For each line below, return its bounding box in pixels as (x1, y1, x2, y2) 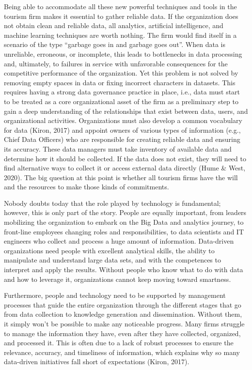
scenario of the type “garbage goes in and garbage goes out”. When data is (4, 39, 225, 49)
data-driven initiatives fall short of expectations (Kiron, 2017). (4, 356, 189, 367)
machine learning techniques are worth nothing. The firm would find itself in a (4, 30, 237, 40)
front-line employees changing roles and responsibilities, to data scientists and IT (4, 226, 244, 236)
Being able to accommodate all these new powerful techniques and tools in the (4, 1, 237, 11)
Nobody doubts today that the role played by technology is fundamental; (4, 198, 221, 208)
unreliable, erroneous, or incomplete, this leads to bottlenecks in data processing (4, 48, 242, 59)
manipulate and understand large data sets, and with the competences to (4, 255, 221, 265)
